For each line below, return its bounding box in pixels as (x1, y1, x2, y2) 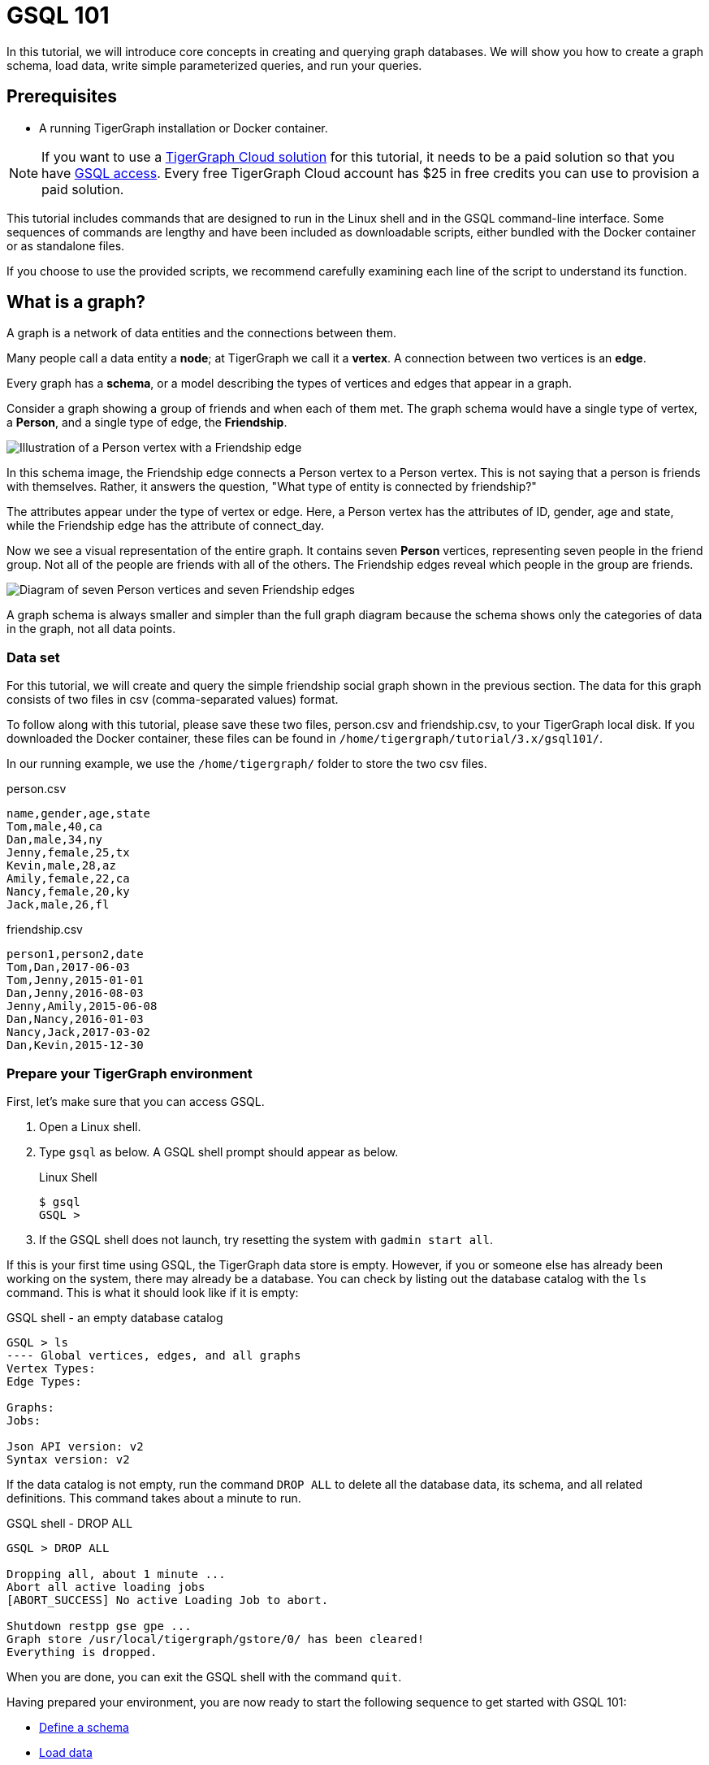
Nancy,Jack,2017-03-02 (6, 1026, 151, 1039)
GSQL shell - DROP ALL (6, 1516, 133, 1530)
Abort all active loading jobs (6, 1580, 205, 1594)
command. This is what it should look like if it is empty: (6, 1285, 299, 1299)
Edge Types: (6, 1374, 82, 1388)
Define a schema (39, 1719, 129, 1734)
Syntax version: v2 (6, 1452, 130, 1466)
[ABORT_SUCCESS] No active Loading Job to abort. (6, 1593, 329, 1607)
